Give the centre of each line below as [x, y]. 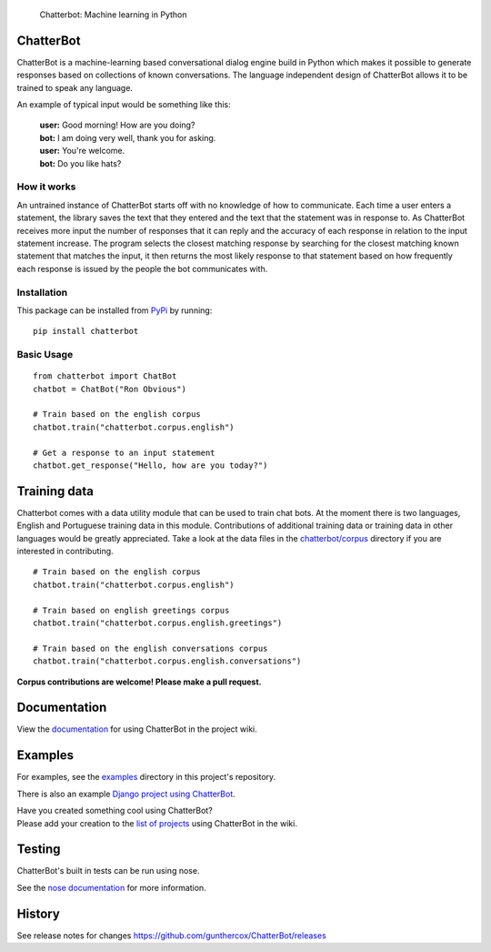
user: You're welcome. [82, 151]
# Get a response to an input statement [124, 452]
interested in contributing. [65, 552]
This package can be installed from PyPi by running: [115, 310]
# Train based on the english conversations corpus [150, 648]
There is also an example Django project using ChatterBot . [126, 794]
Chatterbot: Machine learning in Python [113, 15]
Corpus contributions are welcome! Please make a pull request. [140, 682]
